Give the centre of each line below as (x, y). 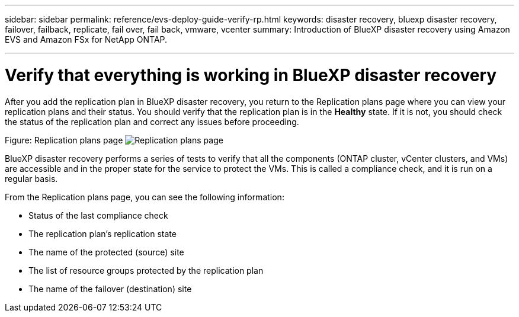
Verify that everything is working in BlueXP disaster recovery (251, 75)
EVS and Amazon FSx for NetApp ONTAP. (86, 39)
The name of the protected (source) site (106, 252)
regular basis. (31, 178)
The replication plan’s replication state (102, 233)
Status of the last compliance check (98, 215)
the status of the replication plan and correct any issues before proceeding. (152, 121)
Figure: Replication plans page (64, 140)
